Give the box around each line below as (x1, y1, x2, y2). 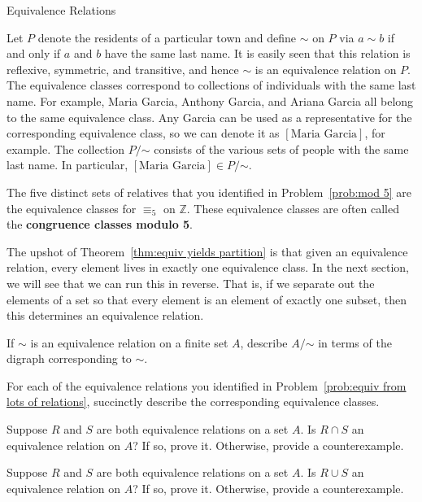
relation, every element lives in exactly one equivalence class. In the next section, (7, 259, 409, 276)
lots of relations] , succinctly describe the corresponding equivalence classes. (7, 393, 380, 410)
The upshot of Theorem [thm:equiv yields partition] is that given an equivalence (7, 242, 408, 260)
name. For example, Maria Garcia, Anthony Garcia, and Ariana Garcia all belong (7, 92, 414, 109)
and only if (7, 45, 61, 62)
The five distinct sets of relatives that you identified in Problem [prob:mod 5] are (7, 183, 412, 200)
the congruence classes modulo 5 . (7, 216, 193, 233)
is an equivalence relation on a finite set (30, 334, 228, 351)
